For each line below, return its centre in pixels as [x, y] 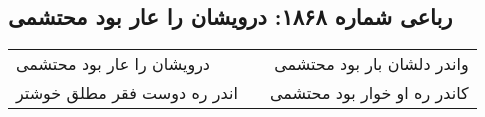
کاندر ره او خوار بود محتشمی [369, 93]
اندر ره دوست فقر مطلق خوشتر [127, 93]
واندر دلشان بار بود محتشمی [371, 64]
